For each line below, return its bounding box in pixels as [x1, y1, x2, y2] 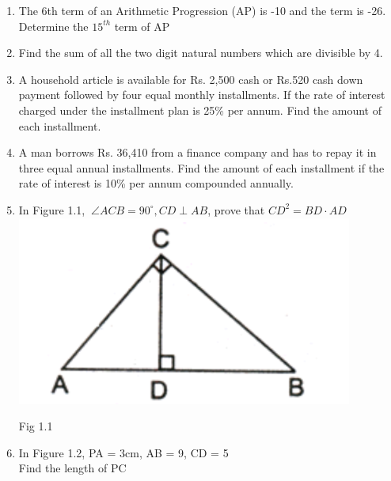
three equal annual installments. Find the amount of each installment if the [18, 159, 385, 176]
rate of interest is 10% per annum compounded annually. [18, 175, 294, 191]
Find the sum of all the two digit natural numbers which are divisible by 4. [18, 44, 383, 61]
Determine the [18, 17, 89, 34]
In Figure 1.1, [18, 201, 85, 218]
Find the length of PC [18, 460, 127, 476]
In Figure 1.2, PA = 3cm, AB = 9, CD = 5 [18, 444, 229, 460]
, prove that [207, 201, 265, 218]
